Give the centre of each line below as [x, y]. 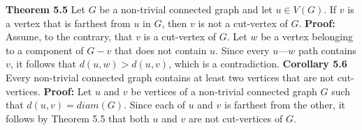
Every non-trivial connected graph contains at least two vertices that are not [170, 77]
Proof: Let [68, 91]
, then [174, 23]
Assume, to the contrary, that [69, 36]
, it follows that [43, 64]
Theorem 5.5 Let [46, 9]
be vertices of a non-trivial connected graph [224, 91]
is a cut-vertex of [180, 36]
